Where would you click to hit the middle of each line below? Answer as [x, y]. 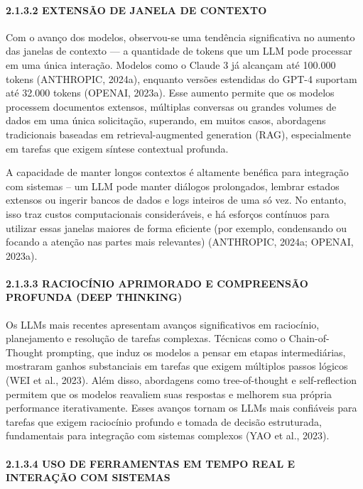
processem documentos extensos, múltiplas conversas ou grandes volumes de [171, 106]
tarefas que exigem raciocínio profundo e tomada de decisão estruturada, [164, 421]
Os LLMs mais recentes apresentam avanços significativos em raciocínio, [163, 324]
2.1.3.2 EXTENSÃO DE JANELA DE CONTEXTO [136, 10]
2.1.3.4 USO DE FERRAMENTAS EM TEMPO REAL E [151, 463]
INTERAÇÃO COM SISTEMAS [88, 477]
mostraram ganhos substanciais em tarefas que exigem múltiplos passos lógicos [177, 366]
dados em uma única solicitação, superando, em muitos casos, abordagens [166, 120]
